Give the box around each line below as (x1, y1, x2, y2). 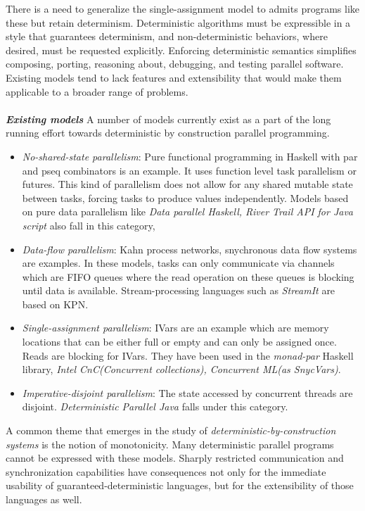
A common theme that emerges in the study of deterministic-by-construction (6, 423, 336, 438)
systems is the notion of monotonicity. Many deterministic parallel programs (6, 436, 334, 451)
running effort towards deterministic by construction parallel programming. (6, 125, 330, 140)
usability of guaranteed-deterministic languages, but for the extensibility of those (6, 478, 354, 493)
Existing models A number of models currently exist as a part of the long (6, 111, 331, 126)
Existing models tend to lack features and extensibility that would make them (6, 70, 342, 84)
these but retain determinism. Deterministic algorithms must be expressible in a (6, 15, 351, 30)
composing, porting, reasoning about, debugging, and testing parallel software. (6, 56, 344, 71)
